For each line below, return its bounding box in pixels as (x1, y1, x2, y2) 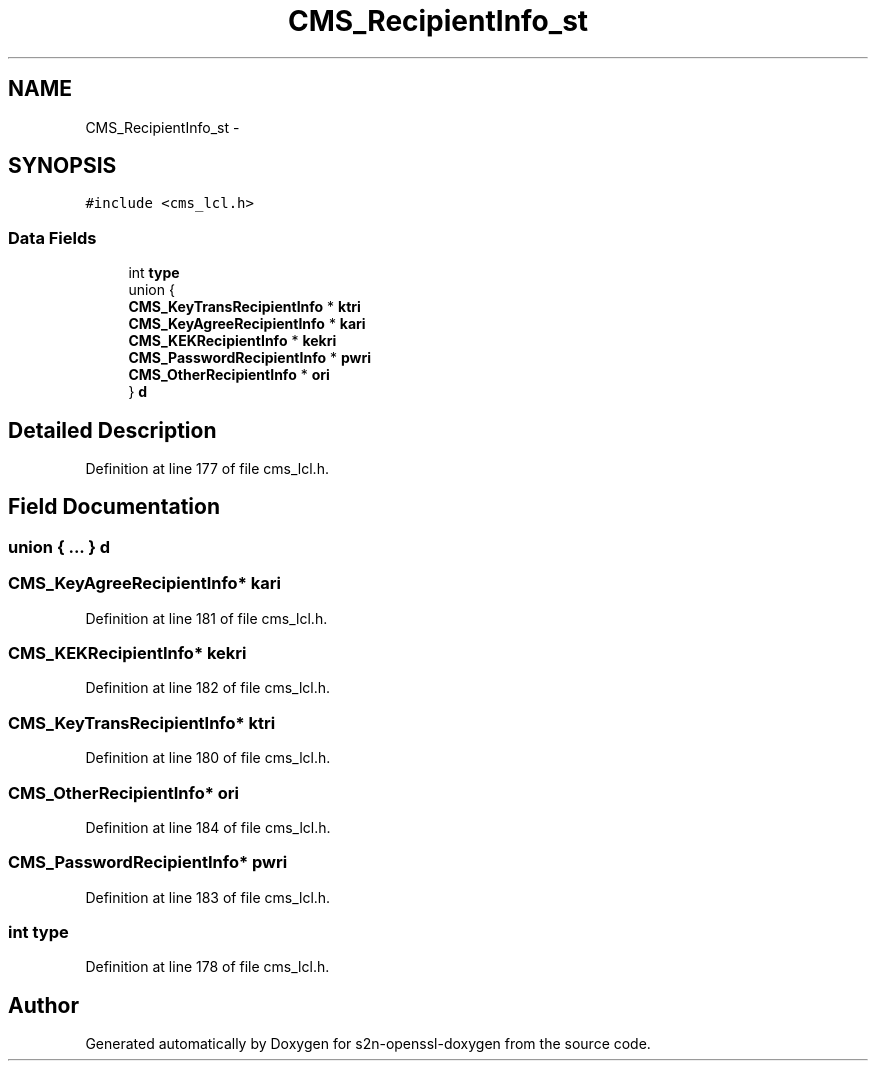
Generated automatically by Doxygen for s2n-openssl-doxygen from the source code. (85, 1035, 651, 1053)
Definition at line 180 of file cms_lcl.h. (85, 749, 331, 767)
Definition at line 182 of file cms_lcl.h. (85, 679, 331, 697)
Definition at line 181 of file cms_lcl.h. (85, 609, 328, 627)
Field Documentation (8, 494, 220, 520)
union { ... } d (8, 536, 111, 557)
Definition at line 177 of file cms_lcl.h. (85, 460, 329, 478)
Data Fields (8, 227, 97, 248)
